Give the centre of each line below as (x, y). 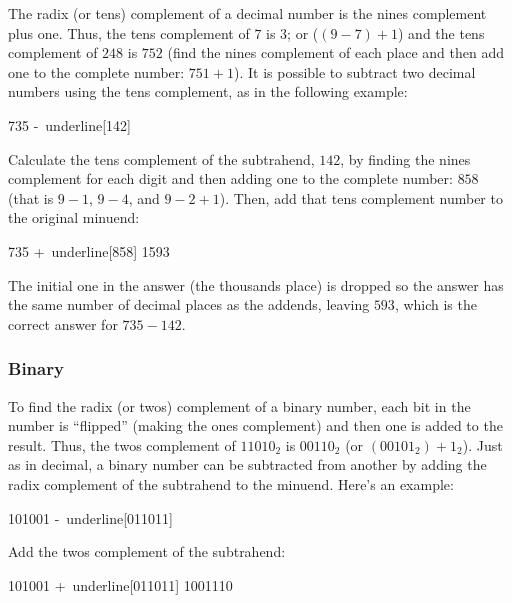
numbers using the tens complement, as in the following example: (208, 91)
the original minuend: (74, 217)
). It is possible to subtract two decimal (354, 71)
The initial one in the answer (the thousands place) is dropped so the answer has (256, 284)
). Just (482, 444)
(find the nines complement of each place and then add (335, 52)
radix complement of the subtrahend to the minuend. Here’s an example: (231, 483)
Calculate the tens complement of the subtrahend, (161, 158)
